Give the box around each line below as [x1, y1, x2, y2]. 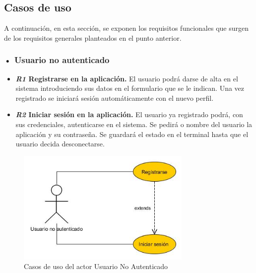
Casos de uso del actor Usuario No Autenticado [24, 261, 168, 272]
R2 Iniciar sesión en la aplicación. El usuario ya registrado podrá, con [15, 109, 243, 120]
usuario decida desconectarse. [15, 138, 105, 149]
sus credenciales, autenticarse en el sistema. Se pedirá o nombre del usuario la [15, 119, 253, 129]
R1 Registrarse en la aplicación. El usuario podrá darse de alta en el [15, 73, 238, 83]
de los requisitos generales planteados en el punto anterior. [4, 32, 182, 43]
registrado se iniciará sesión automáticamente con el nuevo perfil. [15, 92, 214, 103]
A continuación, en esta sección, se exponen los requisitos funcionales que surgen [4, 23, 249, 33]
